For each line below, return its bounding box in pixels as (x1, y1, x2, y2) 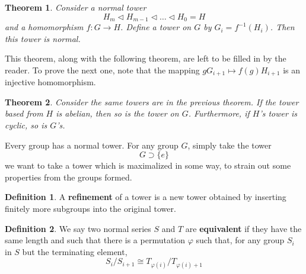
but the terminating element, (22, 245, 128, 257)
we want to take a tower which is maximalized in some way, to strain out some (5, 159, 291, 172)
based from (5, 107, 43, 120)
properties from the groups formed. (5, 170, 132, 183)
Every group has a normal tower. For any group (5, 138, 179, 151)
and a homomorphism (5, 21, 84, 33)
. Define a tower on (120, 21, 192, 33)
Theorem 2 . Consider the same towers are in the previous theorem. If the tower (5, 95, 299, 108)
